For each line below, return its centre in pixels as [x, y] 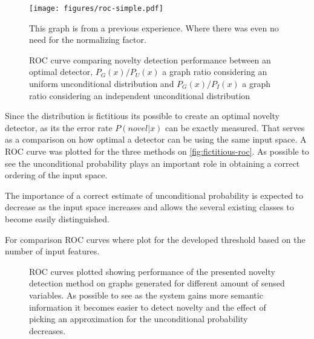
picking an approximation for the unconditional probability [139, 319]
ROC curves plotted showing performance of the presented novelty [152, 271]
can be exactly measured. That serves [235, 127]
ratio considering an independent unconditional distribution [140, 95]
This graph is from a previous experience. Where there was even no [154, 27]
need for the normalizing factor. [88, 40]
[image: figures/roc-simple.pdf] [96, 8]
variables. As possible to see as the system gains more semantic [146, 295]
